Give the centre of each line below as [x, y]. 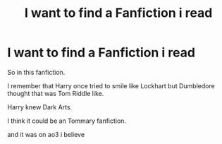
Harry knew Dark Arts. [40, 107]
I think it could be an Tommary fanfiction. [67, 121]
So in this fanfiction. [36, 72]
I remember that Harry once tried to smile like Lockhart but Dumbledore [111, 85]
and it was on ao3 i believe [46, 134]
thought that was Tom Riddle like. [56, 93]
